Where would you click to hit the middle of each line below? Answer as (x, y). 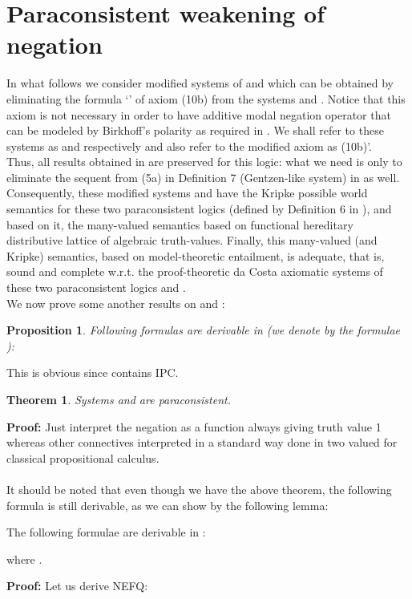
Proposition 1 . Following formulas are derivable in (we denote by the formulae (204, 330)
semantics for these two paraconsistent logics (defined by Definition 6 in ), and (199, 209)
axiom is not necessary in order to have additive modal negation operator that (199, 114)
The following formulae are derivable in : (106, 532)
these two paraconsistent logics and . (96, 287)
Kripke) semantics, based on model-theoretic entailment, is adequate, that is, (196, 255)
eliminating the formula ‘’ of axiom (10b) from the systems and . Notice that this (206, 98)
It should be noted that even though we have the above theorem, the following (199, 489)
